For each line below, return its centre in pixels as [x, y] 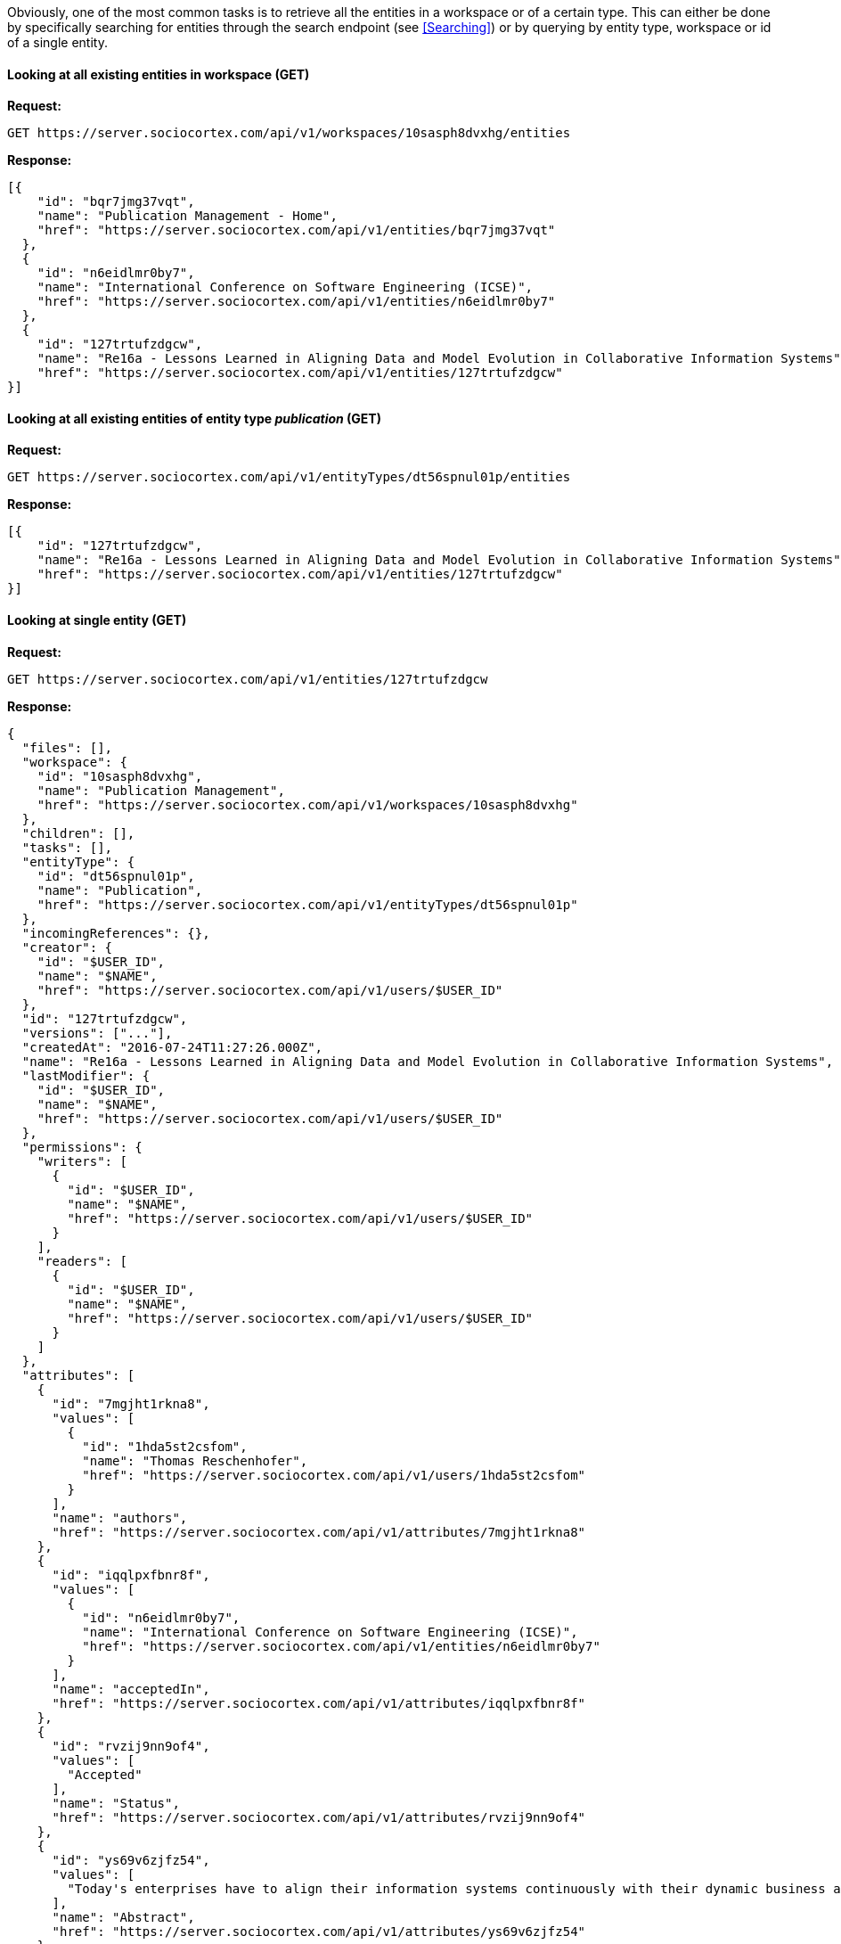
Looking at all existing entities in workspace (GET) [159, 74]
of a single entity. [57, 42]
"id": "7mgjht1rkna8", [131, 1403]
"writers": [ [82, 1161]
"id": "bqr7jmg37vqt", [116, 202]
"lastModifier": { [86, 1075]
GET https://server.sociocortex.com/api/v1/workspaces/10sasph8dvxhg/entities [289, 133]
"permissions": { [82, 1147]
